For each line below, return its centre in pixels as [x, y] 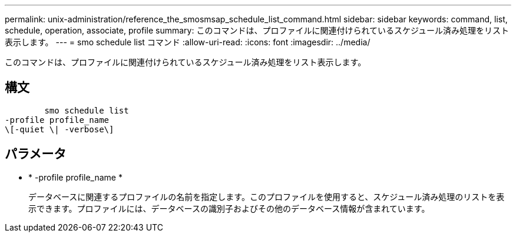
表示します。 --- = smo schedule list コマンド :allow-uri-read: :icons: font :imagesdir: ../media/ [188, 42]
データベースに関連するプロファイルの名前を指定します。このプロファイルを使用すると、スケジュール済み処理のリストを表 [267, 196]
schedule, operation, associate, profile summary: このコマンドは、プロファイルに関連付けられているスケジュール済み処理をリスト [257, 30]
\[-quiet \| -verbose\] [59, 129]
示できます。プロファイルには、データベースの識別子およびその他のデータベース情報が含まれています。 [229, 208]
